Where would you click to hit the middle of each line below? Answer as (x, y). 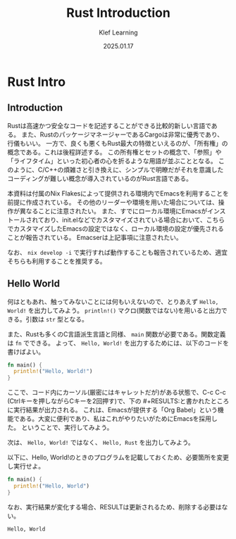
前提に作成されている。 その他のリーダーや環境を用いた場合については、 (113, 202)
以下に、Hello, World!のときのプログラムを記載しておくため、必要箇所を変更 (118, 457)
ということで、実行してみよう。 (67, 428)
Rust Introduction (118, 13)
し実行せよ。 (26, 467)
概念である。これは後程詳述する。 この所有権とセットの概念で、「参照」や (114, 152)
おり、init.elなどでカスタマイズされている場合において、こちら (135, 220)
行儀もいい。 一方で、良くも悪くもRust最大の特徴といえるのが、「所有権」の (118, 143)
